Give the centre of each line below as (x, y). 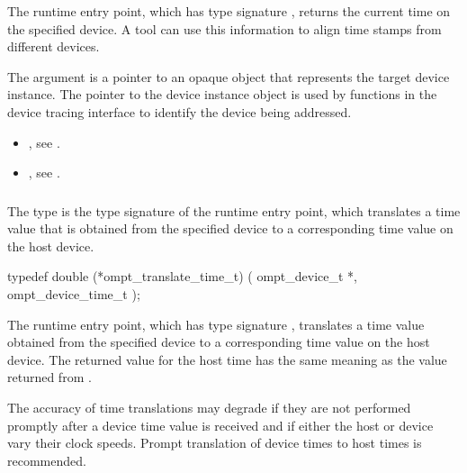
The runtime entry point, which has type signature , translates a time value (216, 324)
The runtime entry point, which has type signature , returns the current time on (229, 11)
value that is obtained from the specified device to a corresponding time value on (230, 228)
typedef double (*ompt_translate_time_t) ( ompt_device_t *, (183, 276)
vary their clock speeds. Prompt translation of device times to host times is (215, 443)
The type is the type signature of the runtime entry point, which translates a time (234, 210)
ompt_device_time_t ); (74, 294)
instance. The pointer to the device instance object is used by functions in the (222, 94)
